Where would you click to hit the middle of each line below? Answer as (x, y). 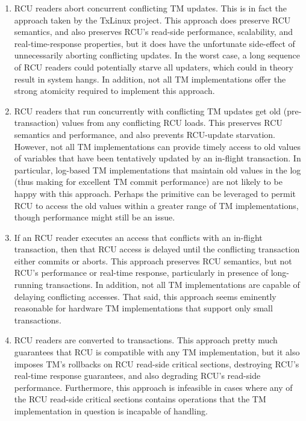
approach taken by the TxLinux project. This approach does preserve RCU (152, 20)
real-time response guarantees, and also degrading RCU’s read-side (137, 376)
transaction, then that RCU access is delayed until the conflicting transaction (157, 249)
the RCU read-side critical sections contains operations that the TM (140, 399)
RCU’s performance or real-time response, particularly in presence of (141, 273)
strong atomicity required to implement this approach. (114, 91)
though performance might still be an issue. (95, 217)
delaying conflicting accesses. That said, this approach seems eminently (145, 296)
